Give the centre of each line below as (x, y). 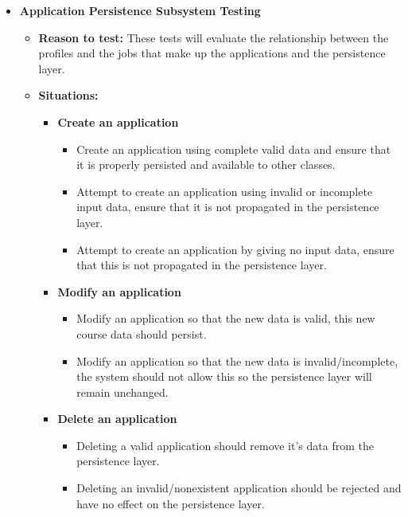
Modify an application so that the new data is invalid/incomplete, (237, 360)
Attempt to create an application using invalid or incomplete (225, 191)
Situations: (68, 95)
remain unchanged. (122, 392)
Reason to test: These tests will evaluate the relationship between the (214, 37)
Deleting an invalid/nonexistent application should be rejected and (239, 488)
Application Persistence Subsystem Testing (140, 10)
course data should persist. (142, 333)
